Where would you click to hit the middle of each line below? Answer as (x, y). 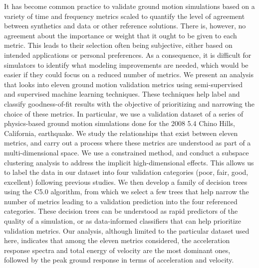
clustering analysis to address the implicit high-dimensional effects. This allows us (129, 162)
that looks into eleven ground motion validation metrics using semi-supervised (124, 84)
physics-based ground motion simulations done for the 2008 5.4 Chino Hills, (120, 123)
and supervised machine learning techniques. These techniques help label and (122, 94)
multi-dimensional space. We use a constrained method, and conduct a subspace (127, 152)
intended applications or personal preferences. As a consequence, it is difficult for (128, 55)
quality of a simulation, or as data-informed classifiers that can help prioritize (123, 221)
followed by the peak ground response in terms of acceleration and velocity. (119, 260)
